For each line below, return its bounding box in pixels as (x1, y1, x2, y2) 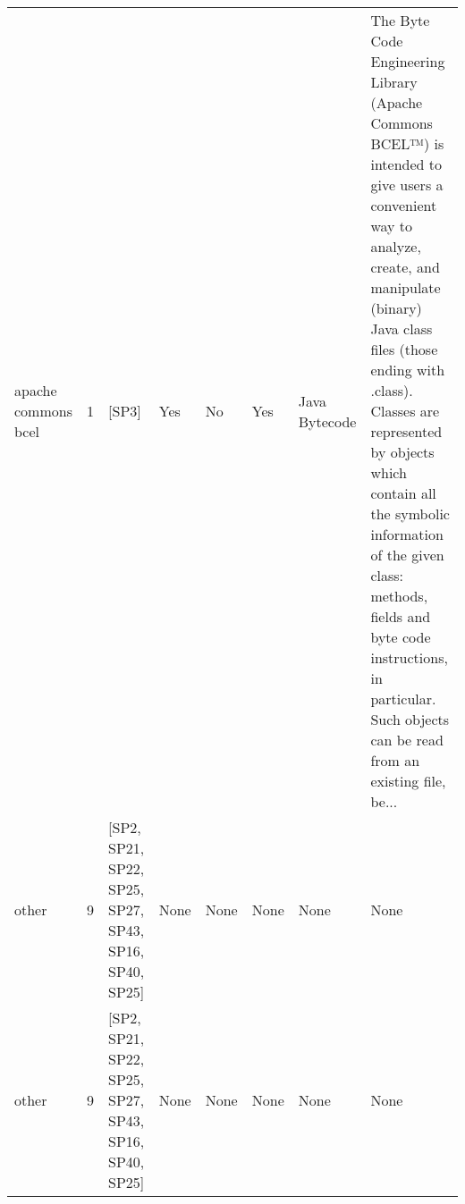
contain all (370, 483, 436, 503)
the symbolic (370, 503, 450, 524)
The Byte (370, 10, 430, 30)
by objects (370, 442, 435, 462)
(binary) (370, 298, 422, 318)
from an (370, 750, 420, 770)
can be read (370, 729, 444, 750)
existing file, (370, 770, 446, 791)
